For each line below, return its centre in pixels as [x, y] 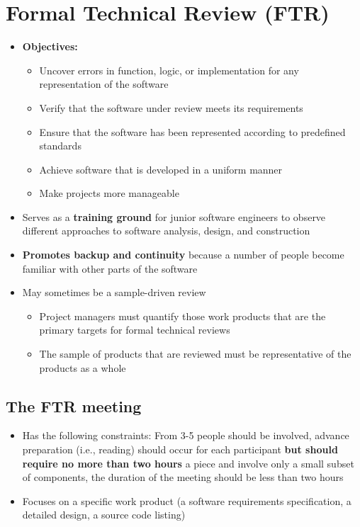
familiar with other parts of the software [110, 268]
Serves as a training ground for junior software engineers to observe [174, 216]
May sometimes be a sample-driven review [114, 292]
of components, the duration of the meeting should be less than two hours [183, 477]
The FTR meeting [74, 406]
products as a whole [83, 367]
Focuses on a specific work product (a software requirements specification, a [187, 500]
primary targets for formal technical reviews [135, 330]
